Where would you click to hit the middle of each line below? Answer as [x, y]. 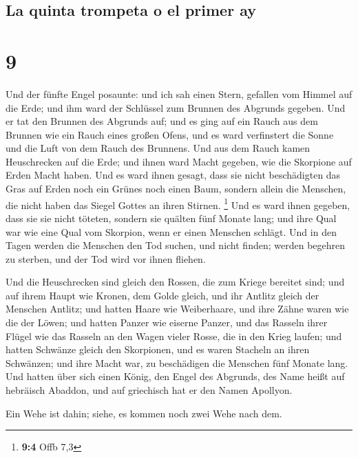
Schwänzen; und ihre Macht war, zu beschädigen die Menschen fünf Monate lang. [177, 362]
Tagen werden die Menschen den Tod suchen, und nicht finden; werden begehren [176, 245]
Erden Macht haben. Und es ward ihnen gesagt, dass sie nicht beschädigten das [173, 175]
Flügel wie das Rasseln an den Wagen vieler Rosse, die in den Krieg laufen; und [174, 336]
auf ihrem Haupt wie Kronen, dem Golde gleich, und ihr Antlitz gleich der [162, 295]
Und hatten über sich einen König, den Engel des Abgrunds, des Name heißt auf [175, 376]
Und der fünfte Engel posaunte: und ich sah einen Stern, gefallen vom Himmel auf [179, 93]
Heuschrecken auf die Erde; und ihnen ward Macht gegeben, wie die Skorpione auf [179, 161]
